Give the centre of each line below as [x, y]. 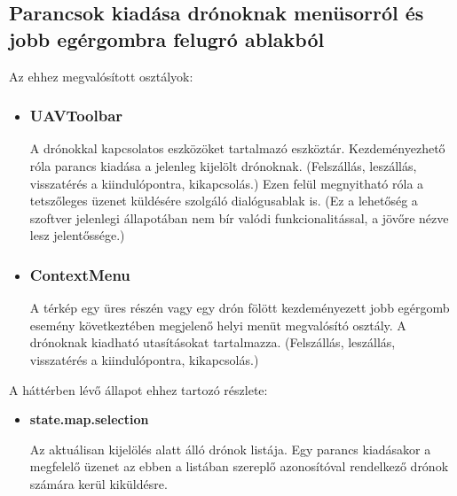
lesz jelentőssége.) [77, 235]
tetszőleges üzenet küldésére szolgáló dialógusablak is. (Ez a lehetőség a [224, 201]
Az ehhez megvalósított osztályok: [101, 76]
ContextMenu [80, 274]
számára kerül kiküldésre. [98, 483]
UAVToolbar [76, 116]
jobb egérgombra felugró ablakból [167, 39]
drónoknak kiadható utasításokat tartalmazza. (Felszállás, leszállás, [213, 342]
